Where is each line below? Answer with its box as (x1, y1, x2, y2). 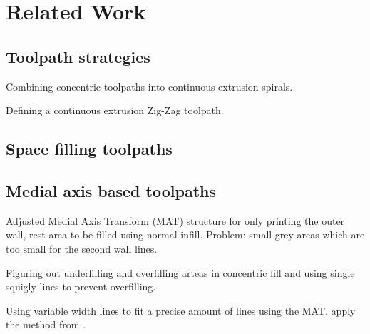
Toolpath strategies (6, 45, 150, 67)
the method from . (6, 317, 86, 332)
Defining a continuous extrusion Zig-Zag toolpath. (6, 103, 224, 118)
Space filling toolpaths (6, 138, 173, 160)
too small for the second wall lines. (6, 241, 158, 255)
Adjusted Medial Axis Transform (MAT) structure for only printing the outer (6, 213, 345, 228)
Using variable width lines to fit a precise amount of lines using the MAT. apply (6, 303, 356, 318)
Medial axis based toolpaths (6, 179, 216, 201)
